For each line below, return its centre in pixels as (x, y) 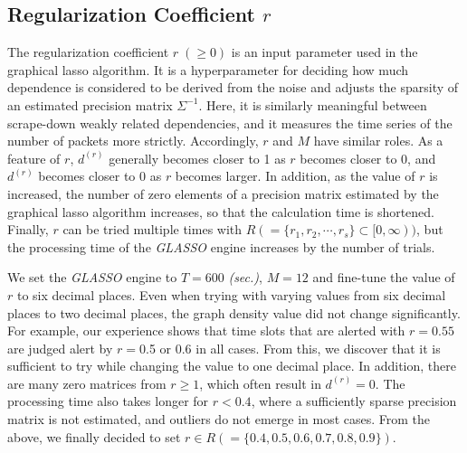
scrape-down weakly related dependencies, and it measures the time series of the (230, 123)
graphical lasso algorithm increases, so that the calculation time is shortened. (221, 211)
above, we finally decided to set (94, 436)
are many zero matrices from (87, 383)
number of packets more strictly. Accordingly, (133, 141)
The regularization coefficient (88, 52)
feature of (34, 158)
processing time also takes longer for (108, 401)
